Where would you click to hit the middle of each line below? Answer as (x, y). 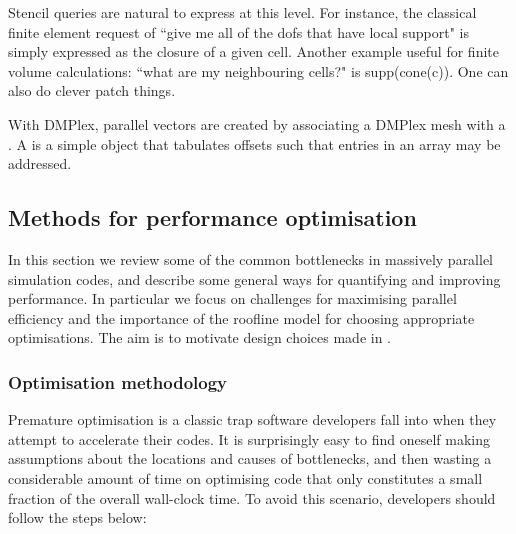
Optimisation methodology (118, 381)
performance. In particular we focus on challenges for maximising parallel (232, 298)
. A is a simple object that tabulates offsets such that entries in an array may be (254, 143)
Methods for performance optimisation (212, 217)
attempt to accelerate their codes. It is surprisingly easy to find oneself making (249, 438)
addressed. (40, 163)
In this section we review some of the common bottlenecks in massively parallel (251, 258)
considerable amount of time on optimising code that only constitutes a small (245, 477)
